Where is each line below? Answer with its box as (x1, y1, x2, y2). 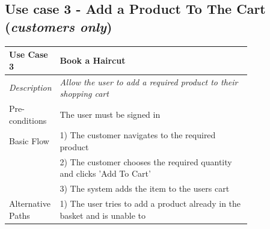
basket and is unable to (60, 209, 146, 221)
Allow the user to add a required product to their (60, 75, 238, 88)
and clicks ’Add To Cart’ (60, 167, 151, 180)
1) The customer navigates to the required (60, 129, 216, 141)
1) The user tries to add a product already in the (60, 197, 241, 210)
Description (9, 81, 52, 94)
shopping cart (60, 87, 109, 100)
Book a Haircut (60, 53, 126, 66)
